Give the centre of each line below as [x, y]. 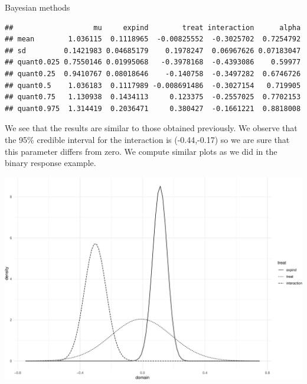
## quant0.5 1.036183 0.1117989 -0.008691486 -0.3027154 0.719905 [153, 85]
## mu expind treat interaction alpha [153, 27]
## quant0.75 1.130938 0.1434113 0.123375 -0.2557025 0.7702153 [153, 97]
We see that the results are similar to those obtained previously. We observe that [151, 128]
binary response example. [50, 163]
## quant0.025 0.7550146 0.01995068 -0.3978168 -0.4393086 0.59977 [153, 62]
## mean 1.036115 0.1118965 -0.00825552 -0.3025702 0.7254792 [153, 39]
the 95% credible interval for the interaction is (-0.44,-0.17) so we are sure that [147, 139]
